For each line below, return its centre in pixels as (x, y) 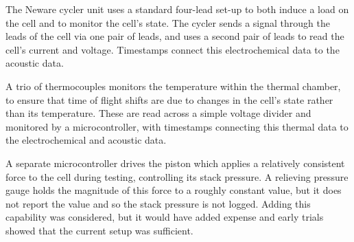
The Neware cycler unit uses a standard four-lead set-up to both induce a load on (177, 9)
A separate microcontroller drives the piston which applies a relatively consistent (175, 163)
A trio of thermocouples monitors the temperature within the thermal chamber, (173, 86)
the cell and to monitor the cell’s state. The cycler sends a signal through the (168, 22)
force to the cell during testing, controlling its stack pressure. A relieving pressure (177, 176)
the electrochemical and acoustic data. (86, 140)
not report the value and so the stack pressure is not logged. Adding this (158, 203)
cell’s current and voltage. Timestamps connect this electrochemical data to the (173, 49)
